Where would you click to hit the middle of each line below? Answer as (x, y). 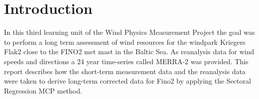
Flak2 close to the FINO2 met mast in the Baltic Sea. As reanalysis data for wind (129, 51)
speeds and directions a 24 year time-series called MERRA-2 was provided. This (126, 61)
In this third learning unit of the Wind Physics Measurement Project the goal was (129, 32)
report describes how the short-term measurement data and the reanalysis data (125, 71)
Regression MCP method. (43, 90)
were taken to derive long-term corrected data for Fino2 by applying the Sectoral (128, 81)
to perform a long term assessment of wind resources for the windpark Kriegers (125, 42)
